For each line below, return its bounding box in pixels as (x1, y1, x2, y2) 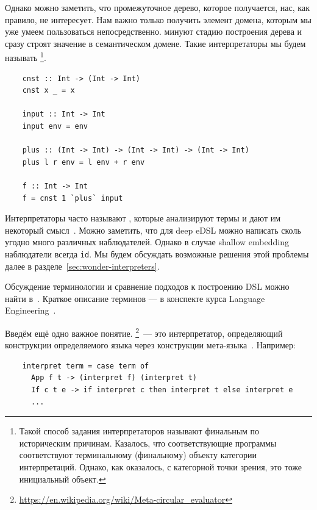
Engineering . (5, 304, 56, 317)
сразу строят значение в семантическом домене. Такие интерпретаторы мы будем (5, 37, 306, 49)
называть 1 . (5, 49, 46, 64)
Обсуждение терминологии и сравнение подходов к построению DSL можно (5, 280, 290, 293)
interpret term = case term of (22, 361, 149, 370)
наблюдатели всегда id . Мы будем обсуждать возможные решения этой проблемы (5, 247, 309, 260)
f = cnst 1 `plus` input (22, 193, 123, 203)
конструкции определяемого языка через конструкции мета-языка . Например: (5, 339, 296, 351)
